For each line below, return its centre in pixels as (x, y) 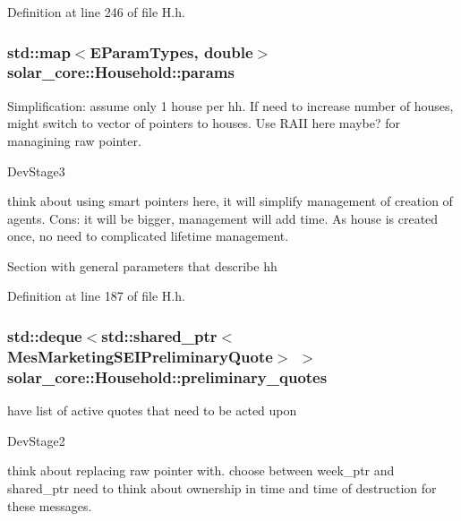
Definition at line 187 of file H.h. (96, 296)
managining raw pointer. (74, 140)
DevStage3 (36, 171)
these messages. (50, 505)
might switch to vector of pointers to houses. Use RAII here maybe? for (204, 123)
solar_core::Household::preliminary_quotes (167, 376)
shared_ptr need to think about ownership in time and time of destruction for (222, 487)
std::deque (45, 336)
